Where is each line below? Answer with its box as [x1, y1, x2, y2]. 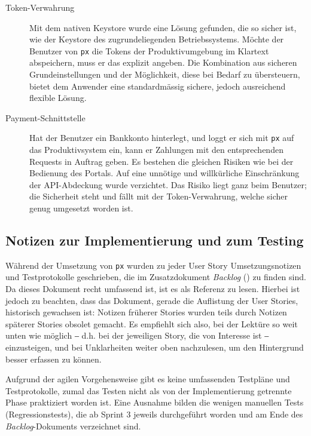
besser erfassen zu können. [5, 352, 102, 365]
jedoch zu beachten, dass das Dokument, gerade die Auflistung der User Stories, [5, 294, 298, 306]
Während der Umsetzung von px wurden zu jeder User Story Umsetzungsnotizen [5, 259, 301, 271]
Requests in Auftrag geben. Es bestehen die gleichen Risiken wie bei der [29, 155, 294, 167]
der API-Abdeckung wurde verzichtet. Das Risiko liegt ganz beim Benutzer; [29, 178, 307, 191]
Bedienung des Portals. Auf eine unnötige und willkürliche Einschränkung [29, 167, 300, 179]
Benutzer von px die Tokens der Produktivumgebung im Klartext [29, 44, 269, 57]
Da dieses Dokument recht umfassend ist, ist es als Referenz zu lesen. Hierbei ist [5, 283, 300, 295]
